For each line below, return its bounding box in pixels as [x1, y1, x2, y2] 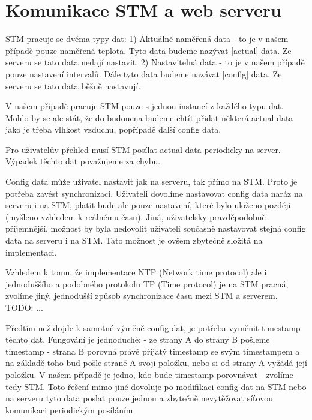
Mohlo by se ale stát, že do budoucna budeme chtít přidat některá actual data [5, 111, 293, 124]
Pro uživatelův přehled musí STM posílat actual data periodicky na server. [5, 143, 281, 155]
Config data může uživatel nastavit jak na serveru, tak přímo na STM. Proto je [5, 175, 298, 188]
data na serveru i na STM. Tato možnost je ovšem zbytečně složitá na [5, 234, 263, 247]
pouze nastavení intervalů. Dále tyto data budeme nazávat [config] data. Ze [5, 67, 282, 80]
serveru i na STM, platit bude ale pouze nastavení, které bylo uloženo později [5, 199, 291, 211]
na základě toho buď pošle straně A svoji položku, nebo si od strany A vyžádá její [5, 356, 307, 369]
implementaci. [5, 245, 57, 258]
